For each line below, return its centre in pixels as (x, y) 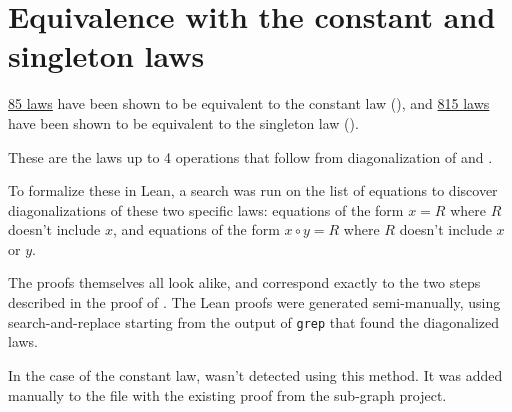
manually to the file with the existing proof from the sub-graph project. (227, 394)
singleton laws (106, 55)
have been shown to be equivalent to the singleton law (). (183, 122)
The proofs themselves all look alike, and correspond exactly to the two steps (244, 282)
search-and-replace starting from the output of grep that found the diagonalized (253, 321)
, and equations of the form (196, 229)
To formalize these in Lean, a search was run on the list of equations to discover (253, 190)
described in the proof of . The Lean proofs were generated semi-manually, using (254, 302)
